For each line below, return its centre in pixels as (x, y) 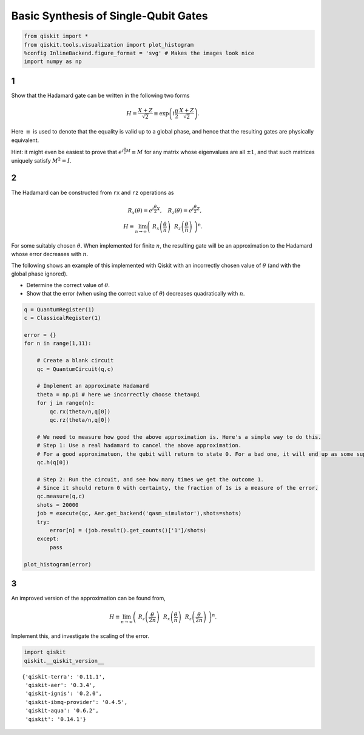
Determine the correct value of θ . (68, 285)
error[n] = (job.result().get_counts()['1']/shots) (128, 530)
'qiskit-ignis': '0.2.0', (64, 694)
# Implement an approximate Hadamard (93, 386)
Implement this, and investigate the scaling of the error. (80, 636)
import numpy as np (53, 62)
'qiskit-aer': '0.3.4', (60, 685)
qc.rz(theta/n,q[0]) (80, 420)
